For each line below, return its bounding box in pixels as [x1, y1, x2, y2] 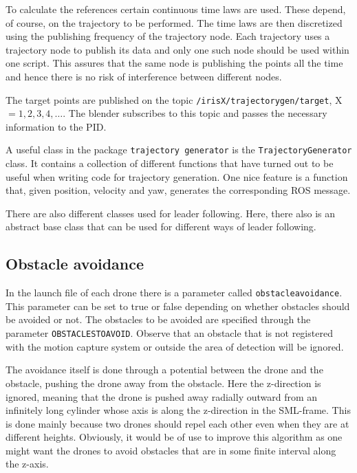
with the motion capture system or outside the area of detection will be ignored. [6, 339, 344, 353]
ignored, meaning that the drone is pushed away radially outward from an [6, 389, 318, 404]
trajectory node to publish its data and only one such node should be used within [6, 42, 349, 56]
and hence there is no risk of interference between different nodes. [6, 69, 282, 83]
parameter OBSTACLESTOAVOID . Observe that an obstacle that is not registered [6, 326, 333, 340]
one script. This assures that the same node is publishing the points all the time [6, 56, 343, 70]
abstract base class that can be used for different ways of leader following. [6, 219, 316, 234]
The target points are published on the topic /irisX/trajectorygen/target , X [6, 92, 343, 107]
